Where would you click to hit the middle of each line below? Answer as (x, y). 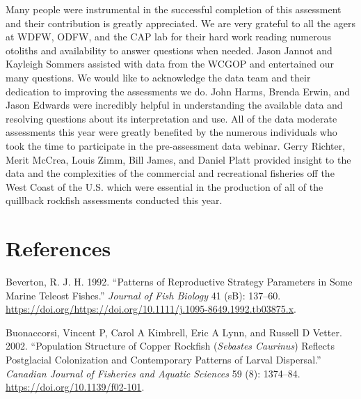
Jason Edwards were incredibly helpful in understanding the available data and (174, 105)
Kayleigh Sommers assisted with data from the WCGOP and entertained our (170, 64)
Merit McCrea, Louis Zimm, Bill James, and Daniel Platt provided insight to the (178, 159)
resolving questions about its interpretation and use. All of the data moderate (171, 118)
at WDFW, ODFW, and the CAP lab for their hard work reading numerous (169, 37)
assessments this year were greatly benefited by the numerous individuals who (171, 132)
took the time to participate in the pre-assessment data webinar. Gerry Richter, (176, 145)
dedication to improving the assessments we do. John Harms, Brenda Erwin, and (178, 91)
